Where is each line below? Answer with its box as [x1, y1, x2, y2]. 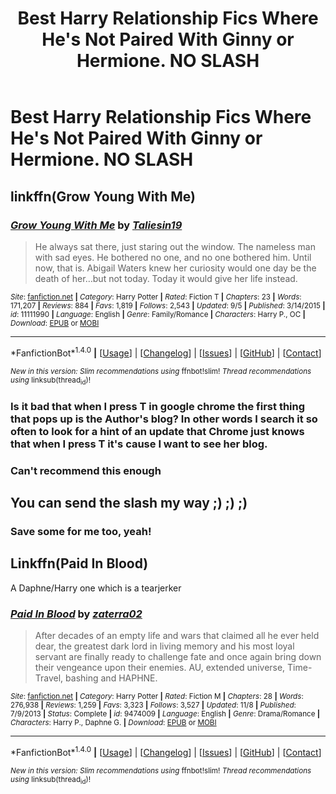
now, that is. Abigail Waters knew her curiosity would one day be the [34, 262, 317, 274]
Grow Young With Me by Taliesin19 [10, 218, 183, 232]
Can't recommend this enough [10, 463, 162, 477]
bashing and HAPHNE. [65, 672, 158, 684]
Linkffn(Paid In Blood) [10, 555, 149, 572]
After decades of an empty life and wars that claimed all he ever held [34, 630, 320, 642]
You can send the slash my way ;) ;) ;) [10, 495, 248, 512]
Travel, [34, 672, 64, 684]
